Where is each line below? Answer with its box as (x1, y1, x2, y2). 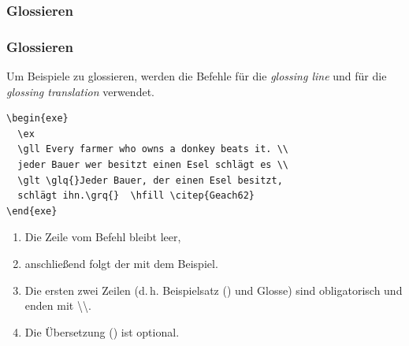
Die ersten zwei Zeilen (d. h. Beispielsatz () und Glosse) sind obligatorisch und (24, 281, 403, 298)
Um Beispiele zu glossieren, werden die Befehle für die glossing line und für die (6, 68, 387, 84)
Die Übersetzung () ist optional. (24, 323, 180, 340)
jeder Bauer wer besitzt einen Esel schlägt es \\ (17, 159, 288, 171)
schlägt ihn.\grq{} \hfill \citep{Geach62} (17, 190, 255, 202)
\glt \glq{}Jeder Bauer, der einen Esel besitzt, (17, 174, 283, 186)
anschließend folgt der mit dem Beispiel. (24, 255, 218, 271)
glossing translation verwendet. (6, 83, 154, 99)
